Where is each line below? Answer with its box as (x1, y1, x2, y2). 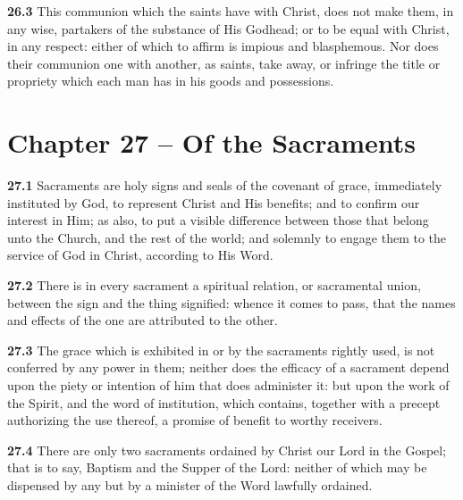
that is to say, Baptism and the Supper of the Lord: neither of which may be (7, 458, 427, 477)
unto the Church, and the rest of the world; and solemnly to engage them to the (7, 228, 447, 246)
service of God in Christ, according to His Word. (7, 246, 274, 264)
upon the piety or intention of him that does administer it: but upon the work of (7, 376, 450, 395)
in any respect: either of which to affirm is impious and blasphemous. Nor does (7, 37, 439, 55)
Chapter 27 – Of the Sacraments (7, 124, 416, 161)
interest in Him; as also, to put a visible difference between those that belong (7, 211, 429, 229)
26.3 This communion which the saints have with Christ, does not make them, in (7, 2, 454, 20)
